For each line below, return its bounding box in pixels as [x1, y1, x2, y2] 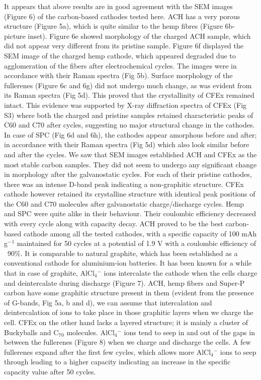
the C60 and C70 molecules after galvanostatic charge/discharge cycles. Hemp [4, 198, 244, 209]
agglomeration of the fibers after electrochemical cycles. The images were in [4, 60, 237, 71]
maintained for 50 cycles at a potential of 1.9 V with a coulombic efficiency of [17, 238, 256, 248]
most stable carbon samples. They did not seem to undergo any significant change [4, 159, 257, 169]
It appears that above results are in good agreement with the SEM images [4, 1, 233, 11]
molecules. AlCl [66, 327, 115, 337]
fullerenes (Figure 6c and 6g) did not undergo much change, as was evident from [4, 80, 252, 90]
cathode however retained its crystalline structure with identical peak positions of [4, 188, 255, 199]
